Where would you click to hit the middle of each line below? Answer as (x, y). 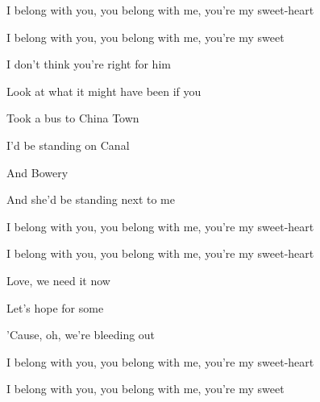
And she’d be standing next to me (91, 199)
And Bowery (37, 172)
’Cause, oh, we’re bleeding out (81, 335)
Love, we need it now (58, 280)
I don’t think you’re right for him (89, 64)
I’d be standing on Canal (68, 145)
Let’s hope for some (55, 307)
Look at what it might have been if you (104, 91)
